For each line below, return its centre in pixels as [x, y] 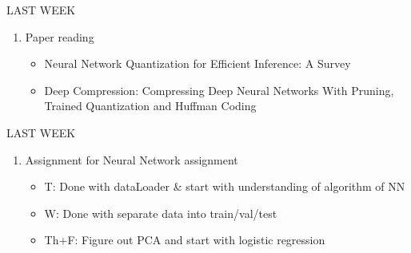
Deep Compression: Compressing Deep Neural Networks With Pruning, [219, 90]
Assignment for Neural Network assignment [132, 159]
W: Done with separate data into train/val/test [161, 213]
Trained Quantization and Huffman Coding [150, 106]
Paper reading [60, 36]
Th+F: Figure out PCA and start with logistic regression [185, 240]
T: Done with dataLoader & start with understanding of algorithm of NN [225, 186]
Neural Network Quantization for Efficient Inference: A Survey [198, 63]
